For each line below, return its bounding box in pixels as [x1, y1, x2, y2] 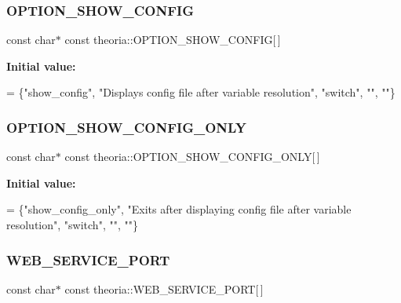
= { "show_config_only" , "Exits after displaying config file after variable [6, 201, 352, 217]
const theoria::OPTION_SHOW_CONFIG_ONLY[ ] [64, 148, 320, 165]
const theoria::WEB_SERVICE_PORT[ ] [64, 280, 264, 297]
